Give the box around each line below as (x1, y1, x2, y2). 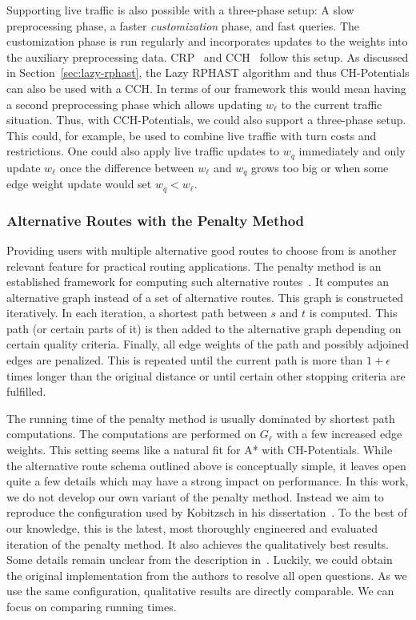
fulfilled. (6, 383, 46, 400)
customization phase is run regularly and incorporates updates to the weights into (6, 33, 408, 50)
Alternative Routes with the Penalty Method (6, 210, 305, 230)
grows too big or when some (250, 159, 389, 175)
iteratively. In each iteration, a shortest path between (6, 304, 267, 321)
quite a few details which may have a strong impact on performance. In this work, (6, 473, 409, 489)
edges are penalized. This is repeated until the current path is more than (6, 352, 363, 368)
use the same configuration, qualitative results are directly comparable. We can (6, 582, 394, 599)
